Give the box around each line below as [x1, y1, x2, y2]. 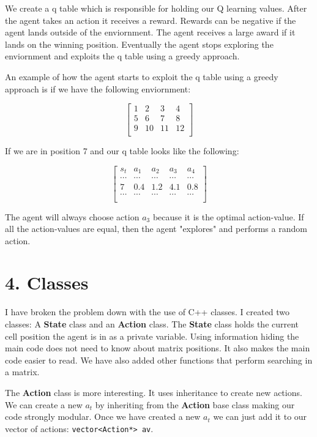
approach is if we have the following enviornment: [5, 82, 191, 95]
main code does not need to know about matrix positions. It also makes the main [5, 342, 310, 354]
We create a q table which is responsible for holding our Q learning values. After [5, 2, 307, 14]
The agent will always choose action [5, 210, 140, 223]
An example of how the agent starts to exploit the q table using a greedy [5, 70, 278, 83]
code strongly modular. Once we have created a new [5, 410, 201, 423]
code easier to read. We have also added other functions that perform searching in [5, 353, 313, 366]
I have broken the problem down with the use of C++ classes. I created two [5, 305, 290, 318]
